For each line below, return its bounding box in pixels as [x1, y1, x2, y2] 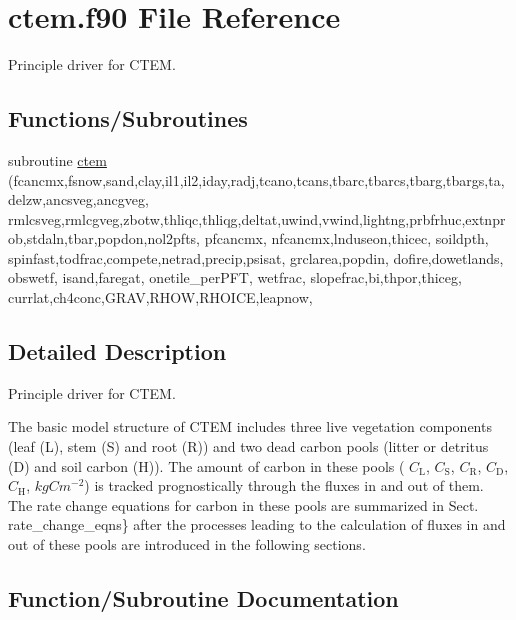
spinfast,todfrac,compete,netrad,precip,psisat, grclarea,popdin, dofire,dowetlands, [8, 247, 504, 268]
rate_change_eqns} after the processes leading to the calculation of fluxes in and [8, 514, 506, 535]
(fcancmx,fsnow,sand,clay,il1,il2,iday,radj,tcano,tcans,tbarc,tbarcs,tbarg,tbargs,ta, [8, 169, 505, 190]
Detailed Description [8, 336, 227, 367]
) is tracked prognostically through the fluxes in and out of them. [84, 475, 484, 496]
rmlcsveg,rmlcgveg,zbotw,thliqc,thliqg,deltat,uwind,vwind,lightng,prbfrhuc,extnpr [8, 208, 506, 229]
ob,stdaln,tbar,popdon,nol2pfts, [8, 228, 201, 249]
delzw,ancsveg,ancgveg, [8, 189, 149, 210]
